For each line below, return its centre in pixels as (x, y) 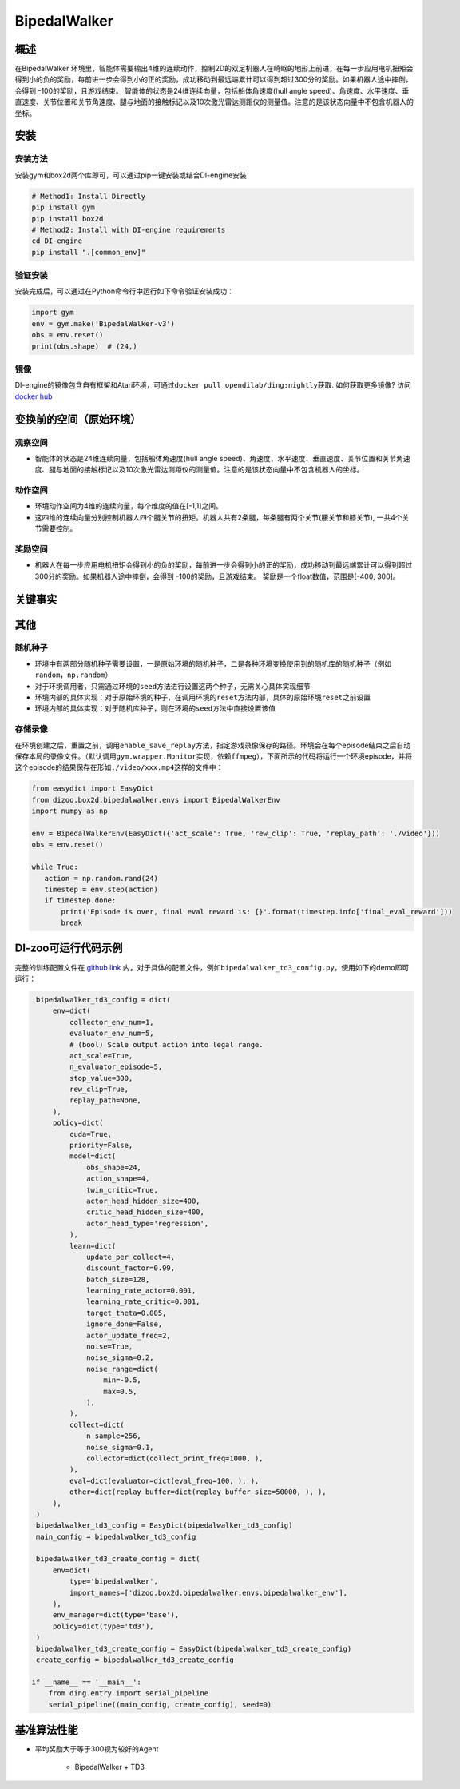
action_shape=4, (118, 1179)
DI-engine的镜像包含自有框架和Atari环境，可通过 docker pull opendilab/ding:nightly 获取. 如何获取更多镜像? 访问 (213, 385)
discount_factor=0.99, (131, 1268)
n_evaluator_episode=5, (116, 1067)
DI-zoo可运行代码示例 (69, 948)
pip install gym (63, 207)
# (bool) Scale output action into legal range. (166, 1044)
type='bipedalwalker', (114, 1582)
